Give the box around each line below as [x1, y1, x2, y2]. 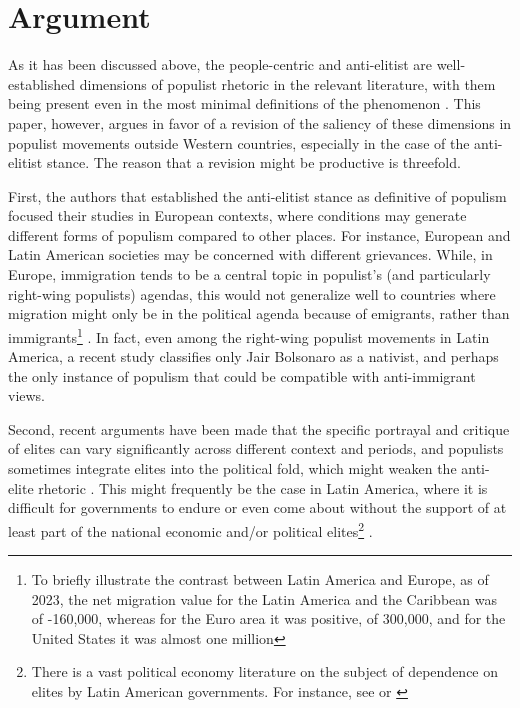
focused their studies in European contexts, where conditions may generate [8, 205, 467, 226]
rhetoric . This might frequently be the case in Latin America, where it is [38, 477, 488, 498]
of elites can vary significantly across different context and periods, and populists [8, 438, 504, 459]
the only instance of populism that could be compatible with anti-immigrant [8, 365, 476, 386]
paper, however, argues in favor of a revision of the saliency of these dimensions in [8, 112, 512, 133]
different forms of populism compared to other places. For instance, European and [8, 224, 511, 245]
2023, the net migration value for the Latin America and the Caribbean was [31, 588, 497, 609]
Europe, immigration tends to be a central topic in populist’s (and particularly [8, 264, 491, 285]
